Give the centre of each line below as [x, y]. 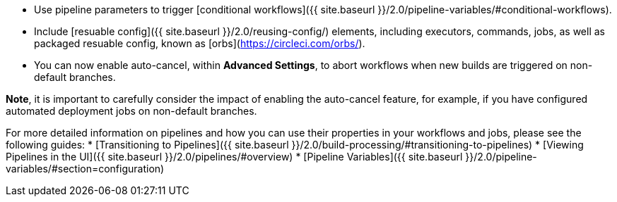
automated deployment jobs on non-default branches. [131, 111]
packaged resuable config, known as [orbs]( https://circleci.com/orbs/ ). [200, 43]
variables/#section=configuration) [85, 169]
